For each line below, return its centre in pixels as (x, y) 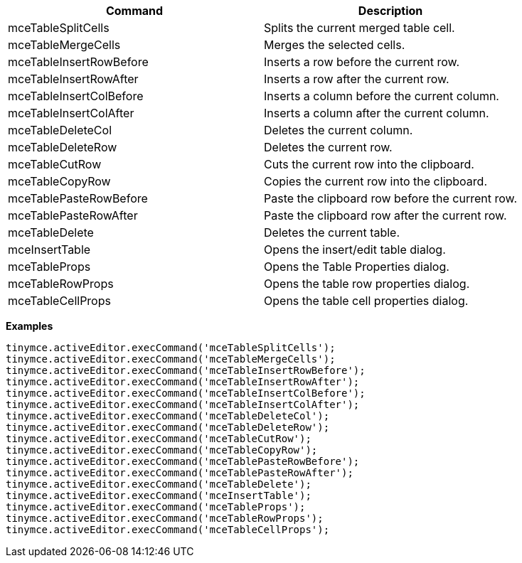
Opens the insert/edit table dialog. (355, 250)
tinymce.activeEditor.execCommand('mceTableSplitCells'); (171, 348)
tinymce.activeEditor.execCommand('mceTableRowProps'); (165, 518)
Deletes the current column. (339, 130)
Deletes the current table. (332, 232)
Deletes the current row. (328, 147)
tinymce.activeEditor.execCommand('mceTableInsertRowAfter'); (183, 382)
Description (390, 11)
